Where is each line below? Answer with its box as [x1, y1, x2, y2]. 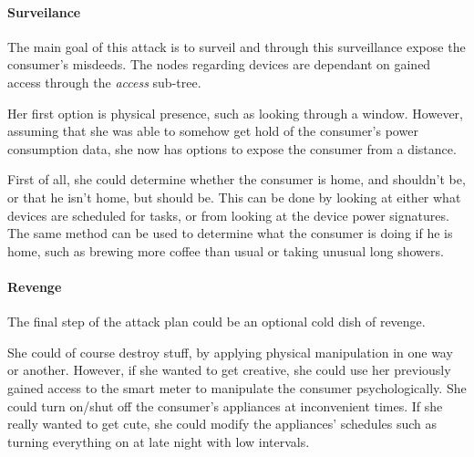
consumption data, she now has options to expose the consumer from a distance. [7, 139, 457, 158]
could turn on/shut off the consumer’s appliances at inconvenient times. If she [7, 396, 443, 415]
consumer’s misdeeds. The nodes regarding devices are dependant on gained [7, 55, 431, 74]
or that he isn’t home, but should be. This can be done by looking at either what [7, 187, 461, 206]
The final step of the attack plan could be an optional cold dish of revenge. [7, 312, 426, 331]
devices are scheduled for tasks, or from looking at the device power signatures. [7, 205, 449, 224]
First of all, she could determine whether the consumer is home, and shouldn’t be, [7, 170, 466, 189]
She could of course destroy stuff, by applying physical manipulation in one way [7, 342, 453, 361]
